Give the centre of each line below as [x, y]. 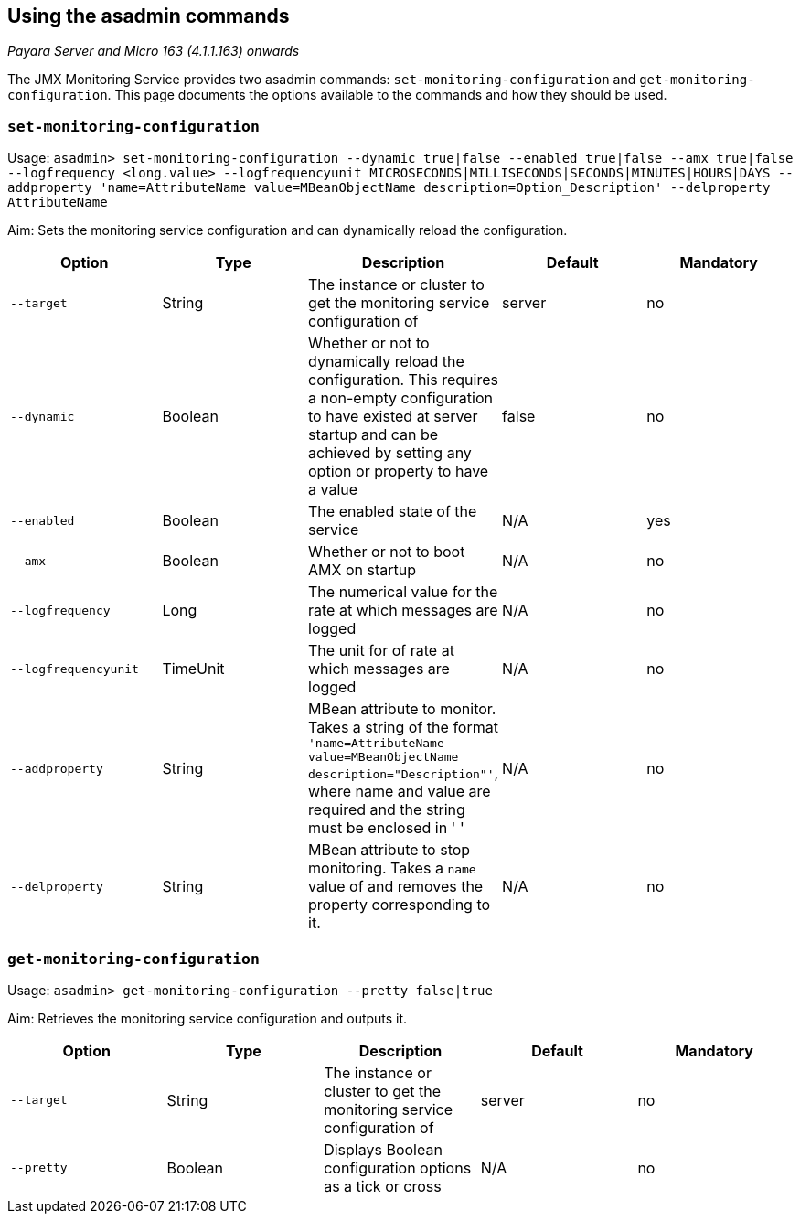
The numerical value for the [403, 592]
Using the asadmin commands [149, 16]
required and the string [387, 810]
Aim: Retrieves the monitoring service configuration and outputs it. [208, 1018]
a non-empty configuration [400, 398]
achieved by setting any [390, 453]
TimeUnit [193, 669]
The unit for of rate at [381, 651]
